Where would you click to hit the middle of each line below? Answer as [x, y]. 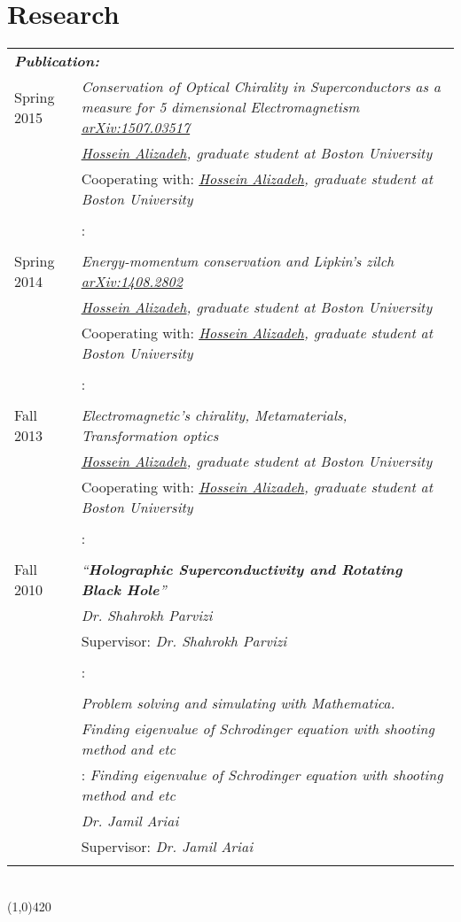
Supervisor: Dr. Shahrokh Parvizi [184, 641]
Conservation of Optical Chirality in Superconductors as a [261, 87]
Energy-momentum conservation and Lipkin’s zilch [238, 261]
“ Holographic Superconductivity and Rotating [242, 569]
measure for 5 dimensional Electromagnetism [220, 107]
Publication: [57, 61]
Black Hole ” [124, 590]
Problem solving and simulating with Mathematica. [238, 703]
